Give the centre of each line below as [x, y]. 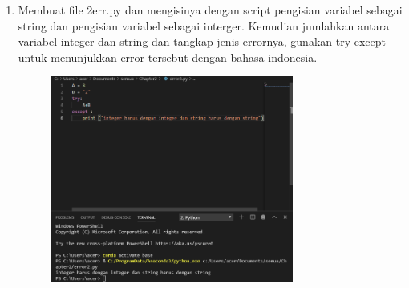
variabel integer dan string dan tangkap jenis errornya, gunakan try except [202, 41]
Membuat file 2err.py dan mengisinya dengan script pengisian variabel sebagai [210, 10]
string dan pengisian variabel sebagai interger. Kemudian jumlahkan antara [204, 25]
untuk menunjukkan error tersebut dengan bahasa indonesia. [168, 57]
